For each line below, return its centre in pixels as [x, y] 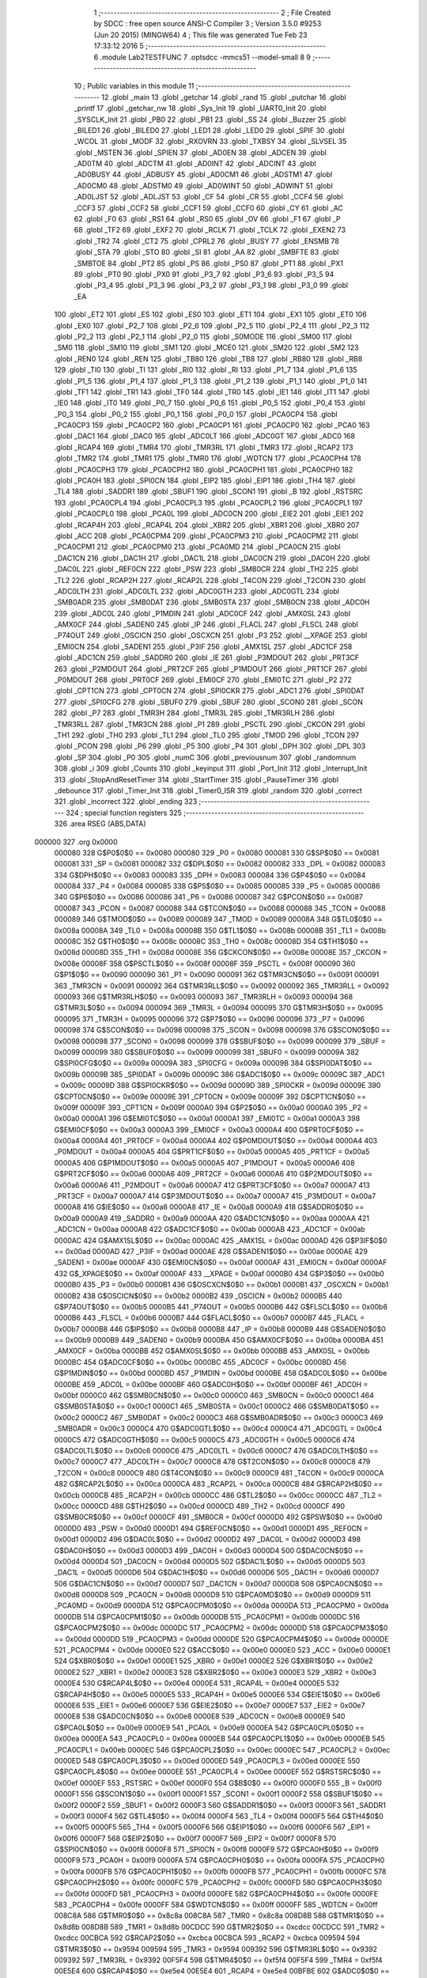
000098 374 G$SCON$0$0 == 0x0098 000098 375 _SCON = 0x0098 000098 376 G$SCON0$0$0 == [222, 1030]
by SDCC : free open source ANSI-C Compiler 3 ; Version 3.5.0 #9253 [208, 24]
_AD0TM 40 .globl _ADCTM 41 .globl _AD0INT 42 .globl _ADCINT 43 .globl [195, 164]
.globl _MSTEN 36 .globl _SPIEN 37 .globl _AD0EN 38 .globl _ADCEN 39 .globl [200, 152]
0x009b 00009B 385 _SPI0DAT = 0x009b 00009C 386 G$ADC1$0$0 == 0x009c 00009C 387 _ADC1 [219, 1074]
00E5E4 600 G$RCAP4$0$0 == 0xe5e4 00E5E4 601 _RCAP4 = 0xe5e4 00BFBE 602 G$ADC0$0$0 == [222, 1971]
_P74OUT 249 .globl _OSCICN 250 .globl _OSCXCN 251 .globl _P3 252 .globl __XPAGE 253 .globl [211, 635]
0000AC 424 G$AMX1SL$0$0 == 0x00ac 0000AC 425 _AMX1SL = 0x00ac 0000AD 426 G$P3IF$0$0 [221, 1240]
